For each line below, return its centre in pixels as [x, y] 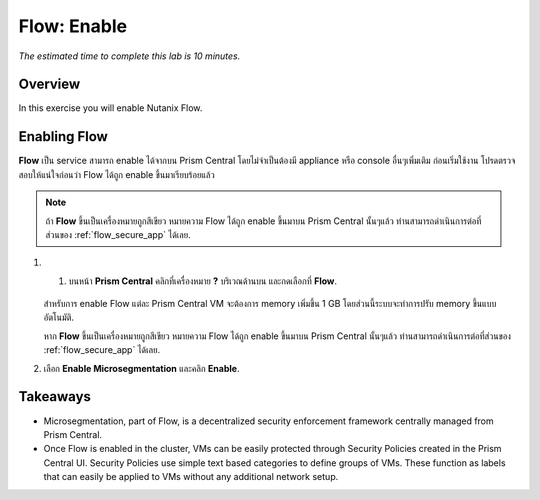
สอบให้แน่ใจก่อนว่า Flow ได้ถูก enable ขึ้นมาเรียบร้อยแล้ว [116, 174]
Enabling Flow [63, 136]
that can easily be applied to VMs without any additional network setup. [191, 477]
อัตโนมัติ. [59, 317]
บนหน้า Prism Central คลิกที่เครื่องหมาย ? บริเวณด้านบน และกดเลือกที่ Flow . [203, 281]
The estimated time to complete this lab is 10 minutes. [129, 56]
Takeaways [55, 396]
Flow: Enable [73, 26]
